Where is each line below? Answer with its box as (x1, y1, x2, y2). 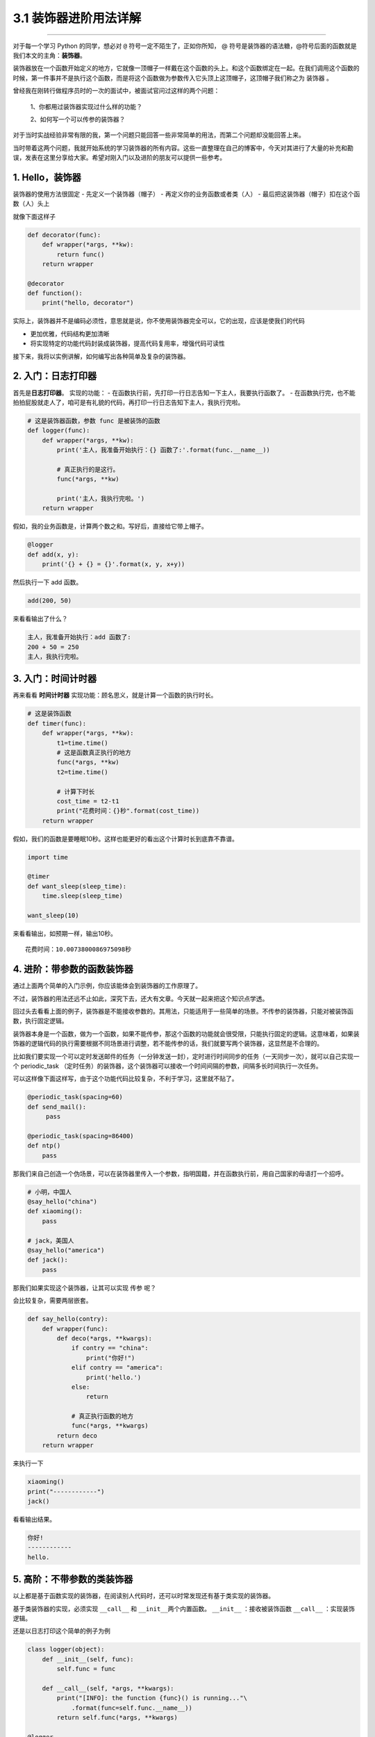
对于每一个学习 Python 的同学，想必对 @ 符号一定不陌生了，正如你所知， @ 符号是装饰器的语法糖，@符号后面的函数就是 (12, 42, 357, 50)
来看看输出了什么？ (12, 615, 68, 623)
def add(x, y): (27, 550, 79, 559)
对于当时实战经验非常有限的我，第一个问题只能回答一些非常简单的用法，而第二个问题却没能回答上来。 (12, 131, 305, 139)
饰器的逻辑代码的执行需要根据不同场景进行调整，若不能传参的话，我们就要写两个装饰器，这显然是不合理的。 (12, 1039, 323, 1048)
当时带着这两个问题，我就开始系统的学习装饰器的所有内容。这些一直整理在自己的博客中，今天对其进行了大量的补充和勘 (12, 143, 353, 152)
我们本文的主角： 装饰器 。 (12, 51, 86, 59)
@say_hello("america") (27, 1246, 105, 1254)
